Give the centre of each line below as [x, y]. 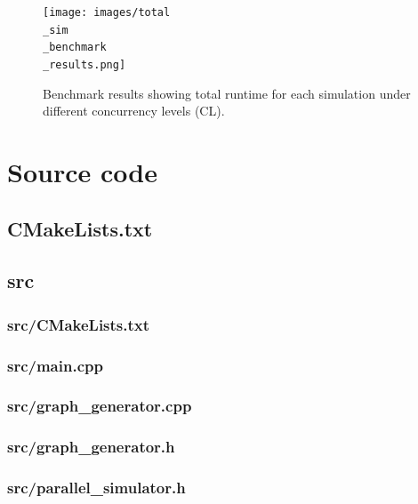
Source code [82, 172]
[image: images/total [107, 12]
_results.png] [84, 64]
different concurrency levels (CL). [134, 111]
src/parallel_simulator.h [96, 488]
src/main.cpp [55, 365]
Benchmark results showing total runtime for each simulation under [227, 93]
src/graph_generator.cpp [100, 406]
